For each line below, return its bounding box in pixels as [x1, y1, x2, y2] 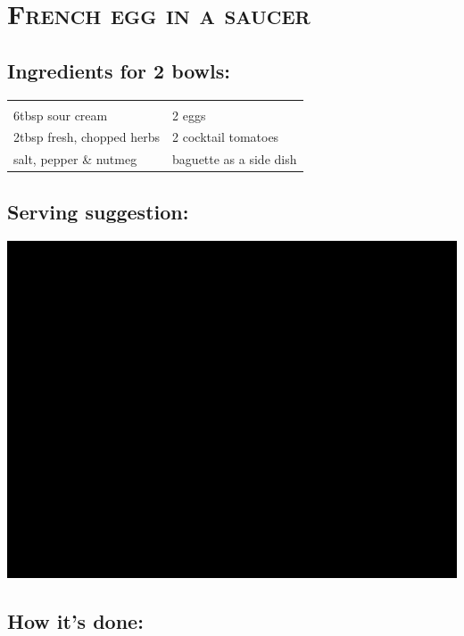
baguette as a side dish [172, 150, 297, 169]
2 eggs [172, 105, 206, 124]
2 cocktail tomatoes [172, 128, 279, 146]
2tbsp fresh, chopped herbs [13, 128, 161, 146]
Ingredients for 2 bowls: [7, 56, 231, 84]
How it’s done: [7, 607, 144, 634]
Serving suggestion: [7, 197, 189, 225]
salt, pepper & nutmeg [13, 150, 137, 169]
